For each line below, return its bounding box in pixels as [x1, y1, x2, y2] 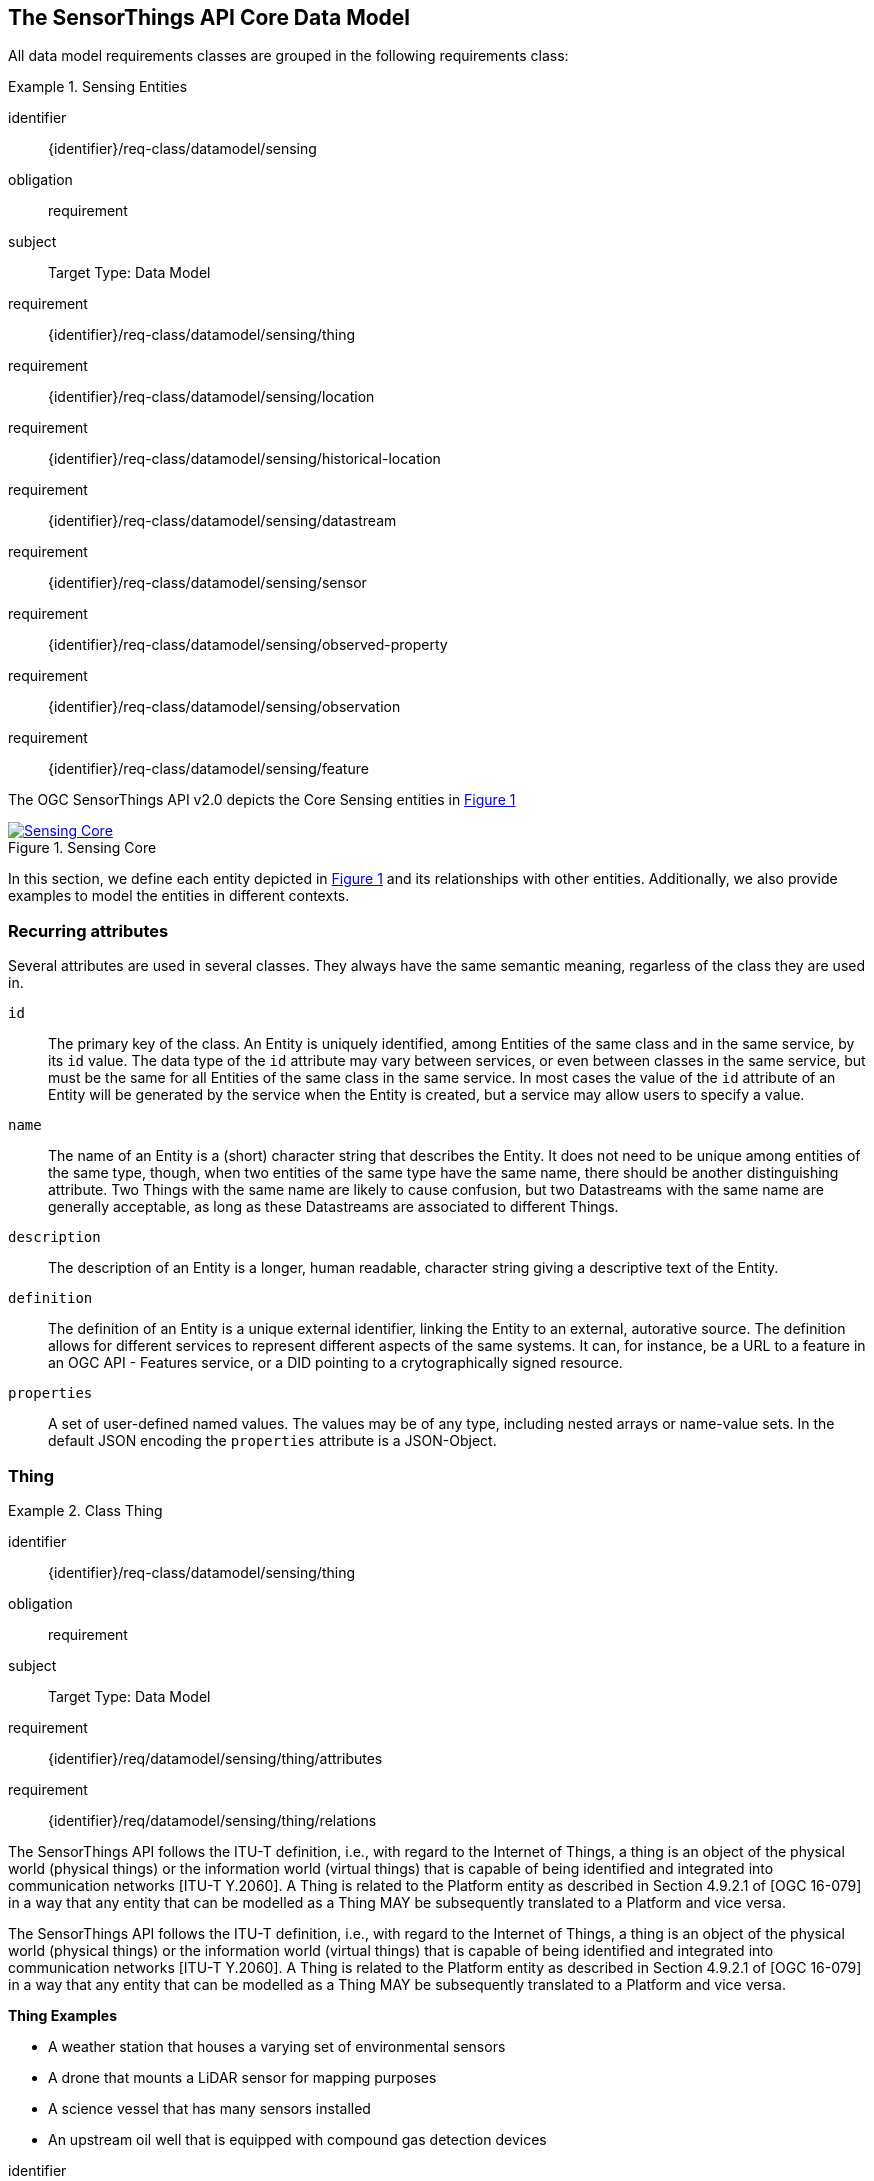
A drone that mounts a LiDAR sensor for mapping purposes [48, 2068, 437, 2086]
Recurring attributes [8, 920, 169, 941]
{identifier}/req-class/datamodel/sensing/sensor [48, 574, 367, 592]
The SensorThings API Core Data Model [8, 5, 411, 30]
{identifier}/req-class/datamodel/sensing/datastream [48, 512, 397, 530]
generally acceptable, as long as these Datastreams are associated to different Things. [48, 1198, 619, 1216]
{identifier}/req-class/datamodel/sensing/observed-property [48, 636, 448, 654]
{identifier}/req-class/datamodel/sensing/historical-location [48, 450, 441, 468]
